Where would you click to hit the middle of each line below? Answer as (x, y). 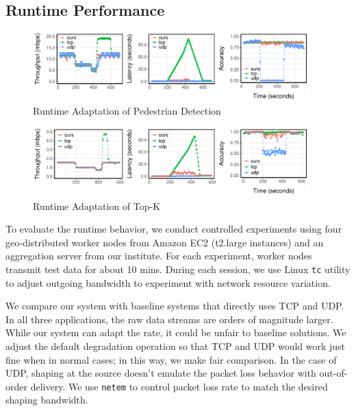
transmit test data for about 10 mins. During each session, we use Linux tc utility (178, 269)
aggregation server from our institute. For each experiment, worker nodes (159, 256)
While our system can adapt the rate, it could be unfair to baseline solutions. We (176, 332)
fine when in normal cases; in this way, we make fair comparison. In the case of (171, 359)
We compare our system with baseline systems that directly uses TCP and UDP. (175, 306)
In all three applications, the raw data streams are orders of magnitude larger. (169, 319)
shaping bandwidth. (47, 400)
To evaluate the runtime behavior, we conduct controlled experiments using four (174, 229)
